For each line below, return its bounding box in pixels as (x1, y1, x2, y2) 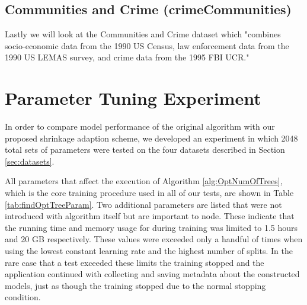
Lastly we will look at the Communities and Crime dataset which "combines (5, 28, 281, 40)
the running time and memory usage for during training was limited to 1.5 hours (5, 221, 298, 233)
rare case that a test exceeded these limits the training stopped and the (5, 256, 264, 268)
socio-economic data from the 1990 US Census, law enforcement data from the (5, 39, 289, 52)
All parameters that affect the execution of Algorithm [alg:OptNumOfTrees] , (5, 175, 283, 187)
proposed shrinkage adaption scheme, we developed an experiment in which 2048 (5, 131, 298, 144)
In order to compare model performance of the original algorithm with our (5, 120, 275, 133)
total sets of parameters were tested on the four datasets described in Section (5, 143, 285, 156)
